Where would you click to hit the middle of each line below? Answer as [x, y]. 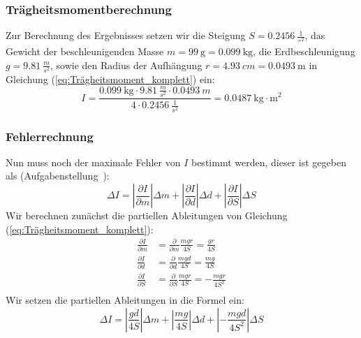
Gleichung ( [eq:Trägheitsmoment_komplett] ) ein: [110, 79]
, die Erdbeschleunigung [304, 51]
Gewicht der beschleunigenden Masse [85, 51]
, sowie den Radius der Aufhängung [126, 65]
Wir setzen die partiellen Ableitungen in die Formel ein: [125, 300]
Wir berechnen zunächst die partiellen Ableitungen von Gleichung [147, 215]
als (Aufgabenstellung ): [58, 176]
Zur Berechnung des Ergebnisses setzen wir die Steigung [126, 35]
